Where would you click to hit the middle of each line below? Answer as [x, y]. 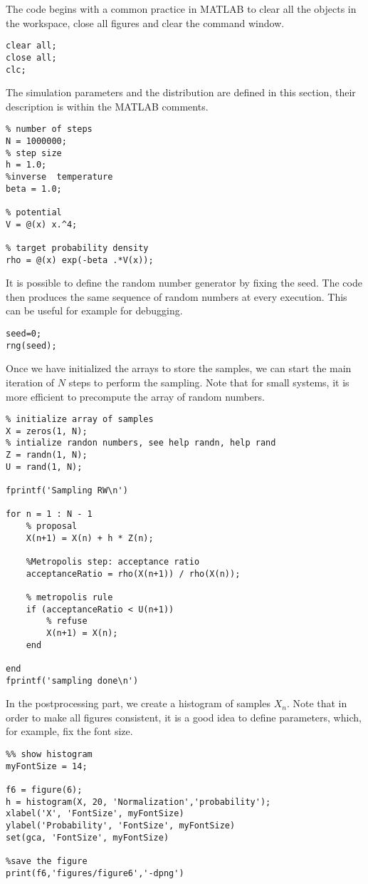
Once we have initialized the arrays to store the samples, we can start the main [179, 368]
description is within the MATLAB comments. [107, 106]
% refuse [67, 621]
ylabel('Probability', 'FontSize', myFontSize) [121, 825]
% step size [34, 153]
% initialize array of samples [80, 420]
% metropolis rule [69, 597]
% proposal [52, 526]
